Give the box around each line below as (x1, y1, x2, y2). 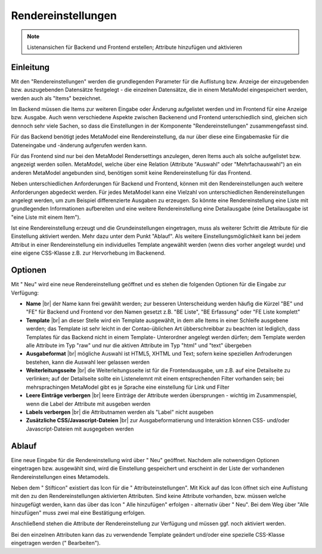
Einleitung (11, 62, 50, 72)
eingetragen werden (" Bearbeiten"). (11, 540, 101, 547)
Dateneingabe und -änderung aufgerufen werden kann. (11, 141, 147, 148)
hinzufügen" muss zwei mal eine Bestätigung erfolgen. (11, 509, 146, 516)
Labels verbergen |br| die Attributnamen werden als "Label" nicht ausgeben (26, 408, 214, 416)
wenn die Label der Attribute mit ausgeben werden (26, 400, 151, 407)
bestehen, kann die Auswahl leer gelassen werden (26, 358, 150, 366)
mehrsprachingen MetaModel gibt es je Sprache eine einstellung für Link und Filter (26, 383, 230, 391)
